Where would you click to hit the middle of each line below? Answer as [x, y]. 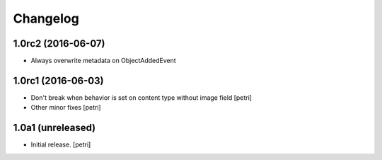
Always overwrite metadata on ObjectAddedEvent [103, 61]
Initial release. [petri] [61, 144]
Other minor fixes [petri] [66, 108]
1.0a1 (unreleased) [54, 128]
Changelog [46, 18]
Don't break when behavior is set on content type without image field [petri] [141, 97]
